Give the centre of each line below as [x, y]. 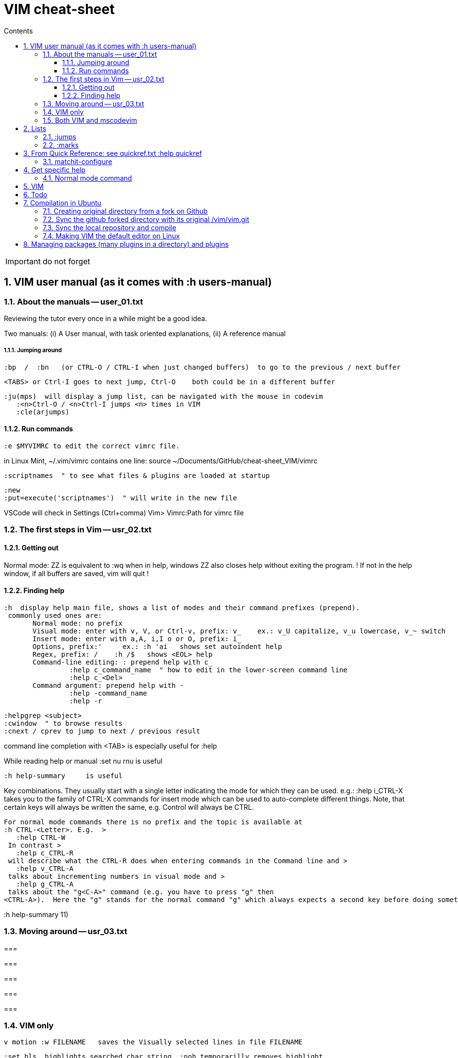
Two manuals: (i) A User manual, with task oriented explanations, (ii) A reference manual [145, 333]
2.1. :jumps [59, 137]
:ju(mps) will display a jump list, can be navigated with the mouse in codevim [164, 396]
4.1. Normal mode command [87, 178]
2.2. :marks [61, 145]
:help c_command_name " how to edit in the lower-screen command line [208, 670]
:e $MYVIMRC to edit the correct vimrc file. [92, 446]
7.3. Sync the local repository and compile [110, 227]
